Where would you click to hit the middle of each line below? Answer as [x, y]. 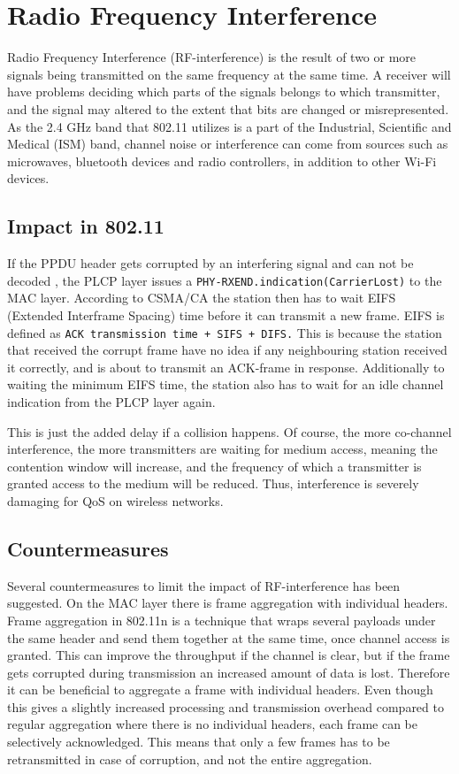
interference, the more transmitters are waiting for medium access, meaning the [222, 449]
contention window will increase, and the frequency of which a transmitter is [214, 466]
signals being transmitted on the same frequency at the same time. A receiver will [229, 74]
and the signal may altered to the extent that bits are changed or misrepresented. [228, 108]
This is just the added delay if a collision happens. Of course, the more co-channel [229, 431]
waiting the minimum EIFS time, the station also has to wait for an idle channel [226, 384]
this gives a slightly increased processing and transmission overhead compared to [226, 706]
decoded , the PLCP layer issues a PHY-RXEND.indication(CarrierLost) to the [225, 280]
